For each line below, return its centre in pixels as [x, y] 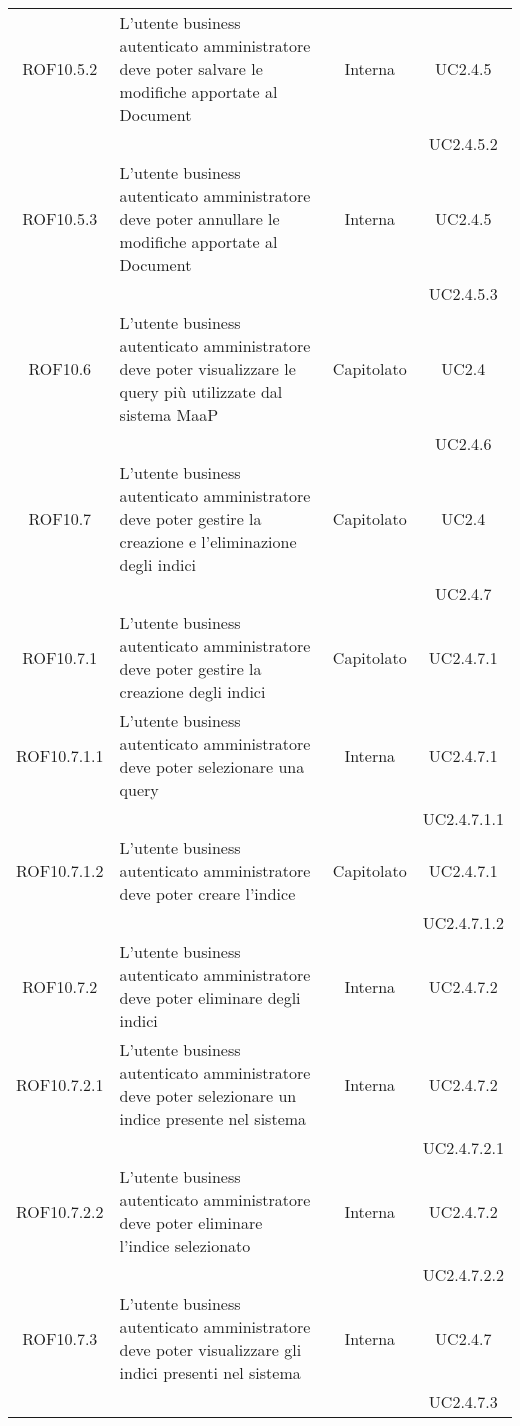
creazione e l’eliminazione [208, 541]
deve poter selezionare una [212, 766]
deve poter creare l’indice [207, 893]
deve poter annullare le [199, 218]
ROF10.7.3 [60, 1338]
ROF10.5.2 [60, 68]
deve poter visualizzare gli [210, 1349]
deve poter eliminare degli [210, 997]
